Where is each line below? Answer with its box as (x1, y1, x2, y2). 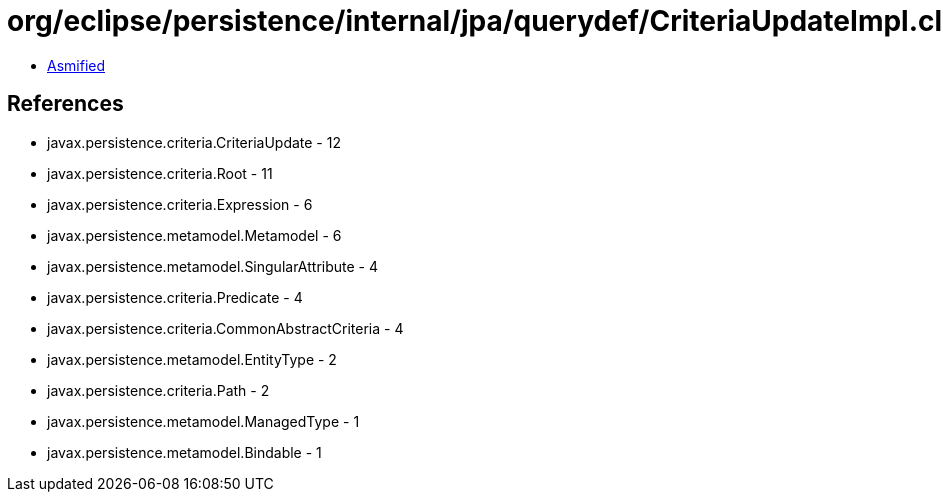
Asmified (47, 56, 106, 74)
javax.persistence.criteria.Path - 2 (47, 381, 270, 399)
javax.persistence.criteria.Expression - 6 (47, 195, 313, 213)
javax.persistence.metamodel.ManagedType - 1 (47, 412, 360, 430)
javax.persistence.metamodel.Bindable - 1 (47, 443, 322, 461)
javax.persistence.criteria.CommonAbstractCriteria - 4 (47, 319, 404, 337)
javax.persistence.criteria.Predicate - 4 (47, 288, 303, 306)
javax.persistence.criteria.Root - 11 (47, 164, 273, 182)
